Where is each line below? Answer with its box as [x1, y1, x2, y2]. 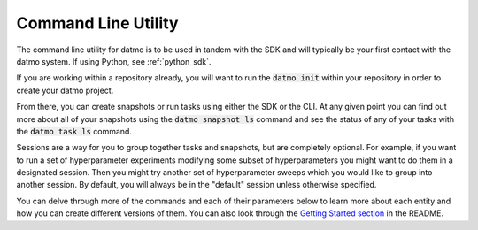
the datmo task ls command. [16, 126, 133, 136]
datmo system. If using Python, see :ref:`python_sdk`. [16, 56, 212, 66]
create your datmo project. [16, 85, 114, 96]
